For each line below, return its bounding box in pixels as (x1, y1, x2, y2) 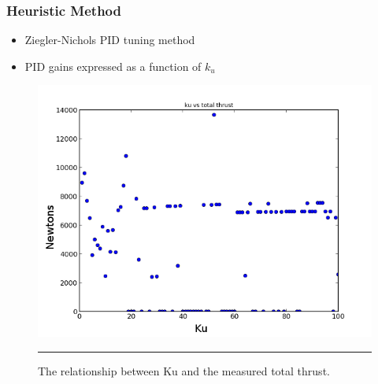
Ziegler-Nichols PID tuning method (24, 31, 195, 48)
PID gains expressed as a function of (24, 57, 202, 74)
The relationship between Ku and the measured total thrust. (38, 362, 330, 378)
